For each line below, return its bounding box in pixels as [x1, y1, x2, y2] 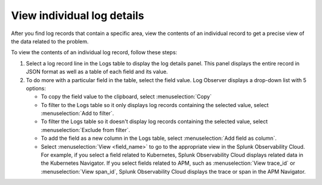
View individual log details [11, 9, 144, 22]
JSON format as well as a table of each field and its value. [26, 68, 168, 76]
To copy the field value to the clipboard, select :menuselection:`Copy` [41, 93, 212, 101]
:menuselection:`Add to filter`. [41, 110, 114, 117]
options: [26, 84, 47, 92]
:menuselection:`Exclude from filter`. [41, 126, 131, 133]
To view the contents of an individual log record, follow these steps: [11, 49, 178, 56]
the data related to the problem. [11, 37, 89, 45]
